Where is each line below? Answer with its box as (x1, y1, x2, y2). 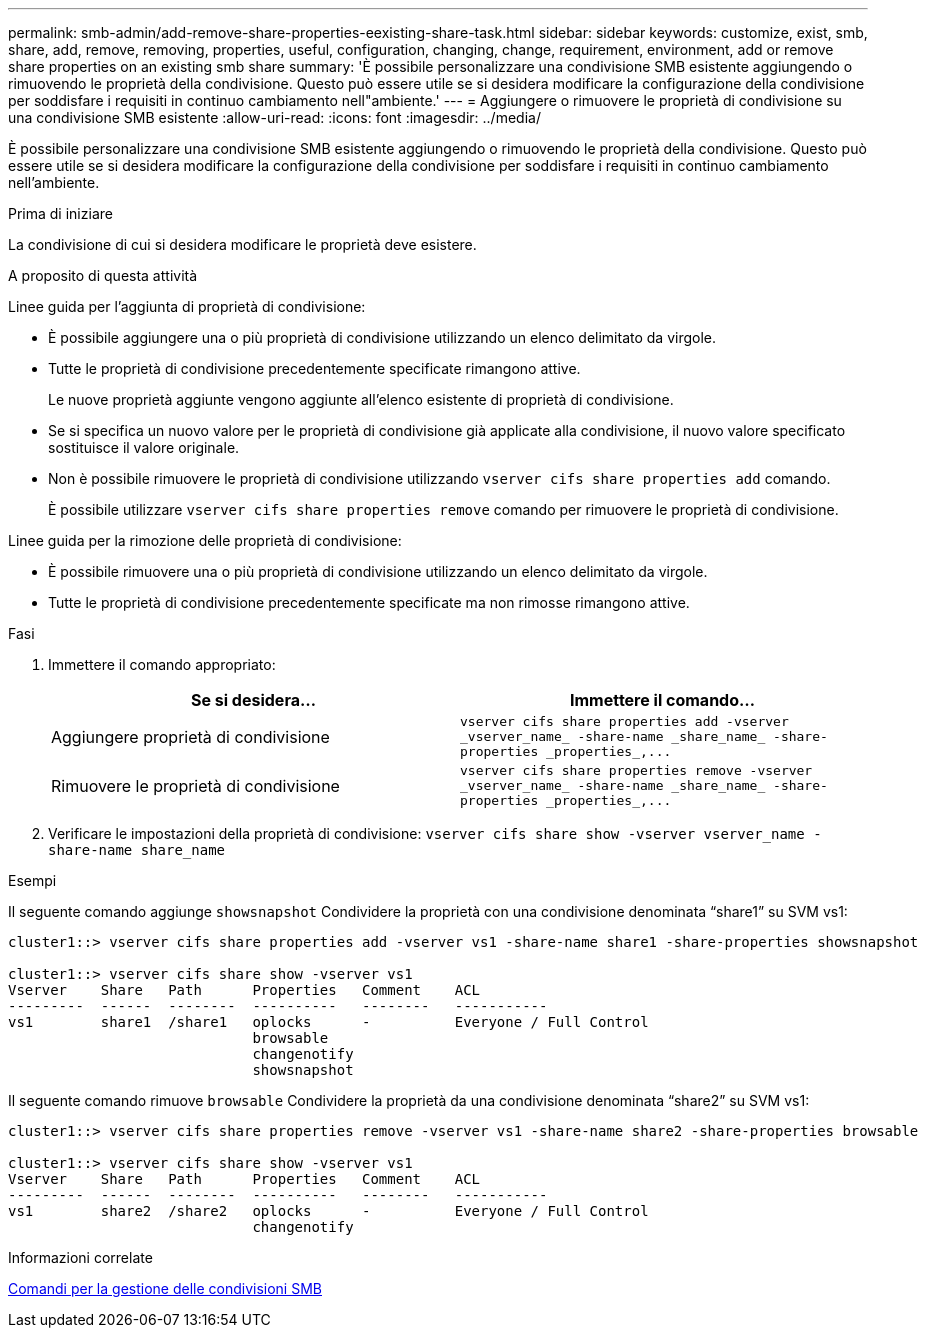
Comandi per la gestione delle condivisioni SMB (8, 1280, 322, 1297)
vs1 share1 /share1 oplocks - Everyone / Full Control (8, 1014, 649, 1030)
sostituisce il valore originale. (48, 439, 240, 456)
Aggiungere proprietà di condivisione (51, 726, 330, 747)
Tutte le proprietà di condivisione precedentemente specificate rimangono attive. (48, 360, 581, 377)
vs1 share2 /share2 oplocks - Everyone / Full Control (8, 1203, 649, 1219)
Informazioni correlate (8, 1249, 153, 1266)
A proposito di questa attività (8, 267, 198, 284)
